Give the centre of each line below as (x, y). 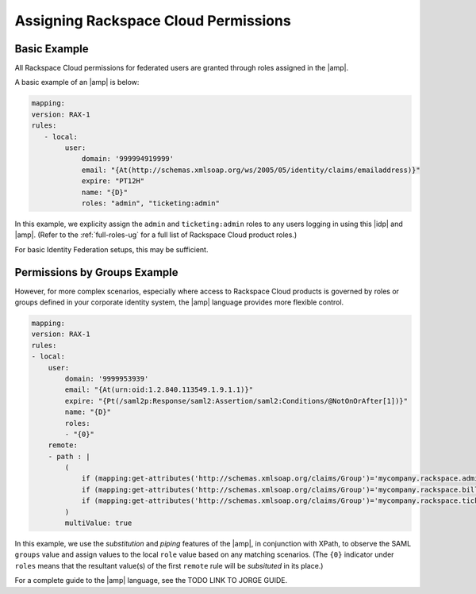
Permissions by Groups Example (96, 272)
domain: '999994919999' (128, 159)
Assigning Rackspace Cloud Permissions (153, 21)
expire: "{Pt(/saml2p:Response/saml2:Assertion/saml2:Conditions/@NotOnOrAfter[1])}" (236, 401)
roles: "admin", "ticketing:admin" (150, 203)
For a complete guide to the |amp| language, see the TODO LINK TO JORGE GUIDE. (151, 581)
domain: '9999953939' (107, 378)
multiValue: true (98, 523)
